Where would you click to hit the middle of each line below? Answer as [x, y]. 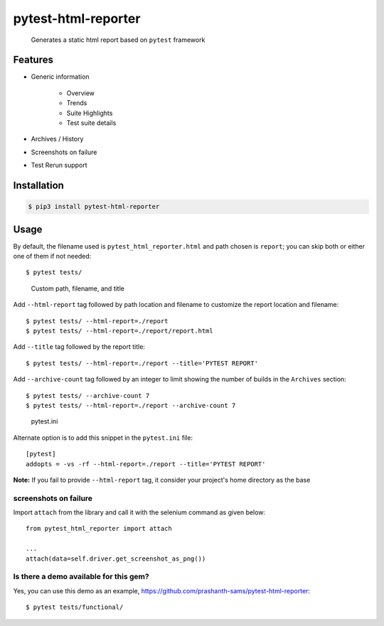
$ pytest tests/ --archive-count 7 [88, 395]
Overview [81, 93]
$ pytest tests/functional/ [75, 607]
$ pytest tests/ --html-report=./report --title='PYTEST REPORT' [142, 363]
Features [33, 60]
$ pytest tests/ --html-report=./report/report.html [119, 331]
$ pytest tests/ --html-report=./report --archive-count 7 [131, 405]
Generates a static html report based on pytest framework [118, 40]
